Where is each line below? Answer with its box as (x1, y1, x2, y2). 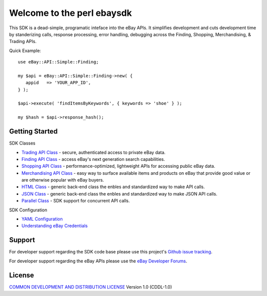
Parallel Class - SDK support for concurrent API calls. (21, 198, 130, 204)
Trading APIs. (9, 39, 37, 45)
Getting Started (9, 127, 58, 136)
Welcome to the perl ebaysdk (9, 7, 132, 18)
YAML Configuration (21, 216, 63, 222)
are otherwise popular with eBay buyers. (21, 177, 104, 183)
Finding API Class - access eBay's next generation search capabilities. (21, 156, 165, 162)
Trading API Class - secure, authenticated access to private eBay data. (21, 149, 166, 155)
